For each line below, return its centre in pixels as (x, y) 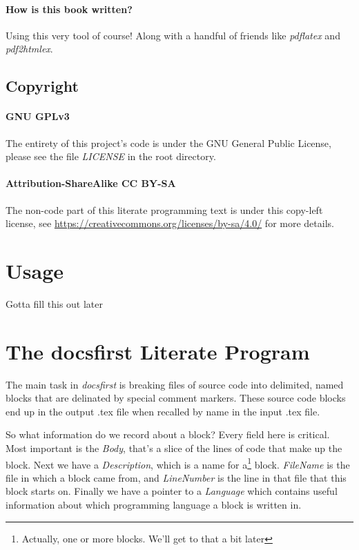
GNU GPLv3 (38, 116)
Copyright (42, 86)
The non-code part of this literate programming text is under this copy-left (164, 209)
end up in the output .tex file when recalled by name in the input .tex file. (163, 411)
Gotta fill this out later (55, 303)
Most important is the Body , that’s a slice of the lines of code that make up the (174, 448)
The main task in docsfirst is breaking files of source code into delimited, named (175, 384)
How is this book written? (69, 9)
